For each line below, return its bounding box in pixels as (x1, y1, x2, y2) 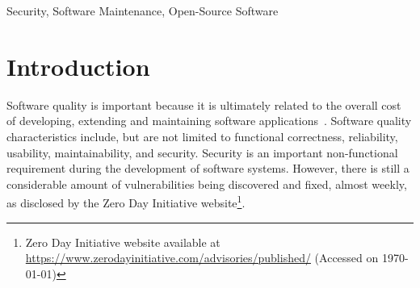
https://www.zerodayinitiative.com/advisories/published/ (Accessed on (25, 249, 379, 266)
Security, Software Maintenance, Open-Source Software (6, 2, 279, 19)
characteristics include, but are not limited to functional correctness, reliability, (6, 127, 398, 144)
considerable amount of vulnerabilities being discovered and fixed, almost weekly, (6, 175, 407, 192)
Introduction (6, 49, 150, 82)
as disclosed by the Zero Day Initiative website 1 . (6, 192, 246, 211)
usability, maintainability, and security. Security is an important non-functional (6, 144, 398, 161)
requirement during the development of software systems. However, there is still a (6, 160, 409, 177)
